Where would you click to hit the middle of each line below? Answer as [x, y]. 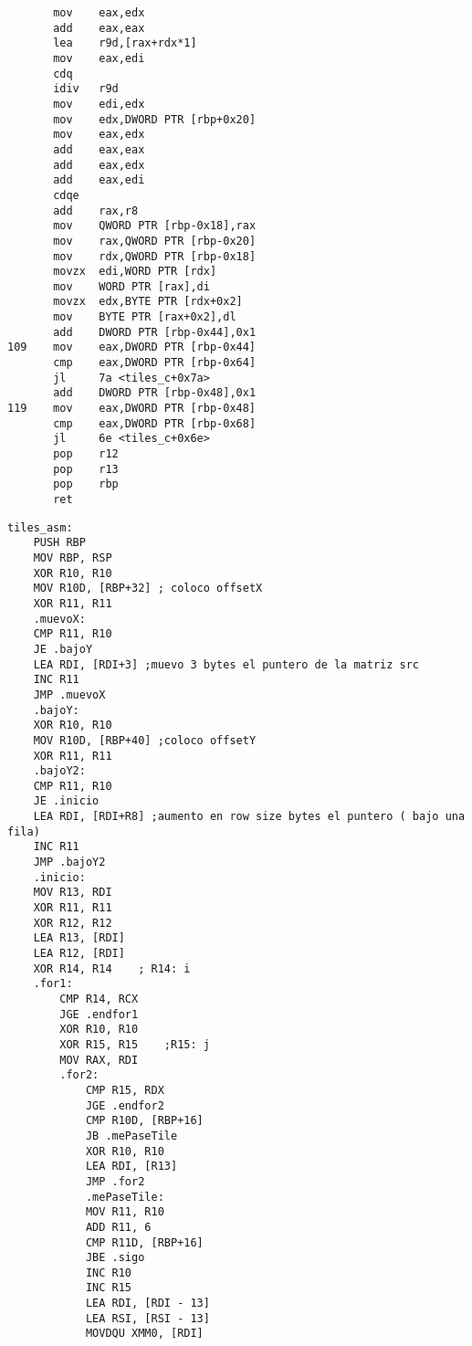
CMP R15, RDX [125, 1090]
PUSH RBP [59, 543]
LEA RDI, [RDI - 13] [147, 1304]
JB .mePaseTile [131, 1136]
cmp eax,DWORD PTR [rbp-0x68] [155, 423]
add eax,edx [99, 165]
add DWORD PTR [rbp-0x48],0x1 [155, 393]
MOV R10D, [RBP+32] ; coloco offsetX [148, 589]
